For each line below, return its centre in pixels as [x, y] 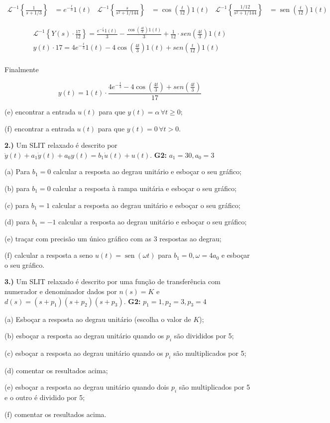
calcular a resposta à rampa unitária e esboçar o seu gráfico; [145, 188]
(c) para [17, 205]
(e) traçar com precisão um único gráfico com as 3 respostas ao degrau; [113, 238]
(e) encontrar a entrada [40, 111]
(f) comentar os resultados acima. [55, 414]
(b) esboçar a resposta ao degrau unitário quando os [84, 336]
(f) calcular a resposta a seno [49, 255]
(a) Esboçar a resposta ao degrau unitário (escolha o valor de [98, 319]
